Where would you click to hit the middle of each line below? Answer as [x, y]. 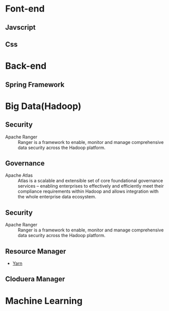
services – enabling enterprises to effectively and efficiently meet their [91, 186]
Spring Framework [35, 84]
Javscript [21, 27]
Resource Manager [36, 251]
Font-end [25, 9]
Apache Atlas [19, 175]
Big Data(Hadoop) [43, 106]
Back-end [26, 66]
